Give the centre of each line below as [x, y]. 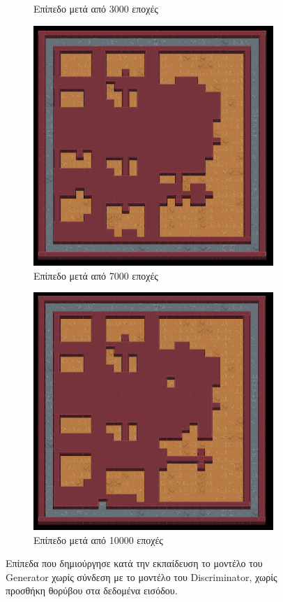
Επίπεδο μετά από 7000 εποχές [96, 275]
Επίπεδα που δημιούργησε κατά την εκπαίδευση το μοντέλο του [134, 563]
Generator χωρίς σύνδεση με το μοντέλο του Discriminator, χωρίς [141, 576]
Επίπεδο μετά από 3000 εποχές [96, 8]
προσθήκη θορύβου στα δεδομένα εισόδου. [92, 590]
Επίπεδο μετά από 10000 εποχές [98, 539]
